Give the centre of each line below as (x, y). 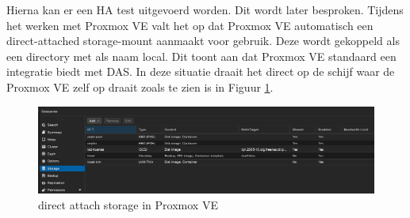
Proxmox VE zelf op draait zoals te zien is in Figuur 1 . (140, 86)
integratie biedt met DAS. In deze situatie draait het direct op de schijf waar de (201, 71)
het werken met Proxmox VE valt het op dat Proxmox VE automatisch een (190, 25)
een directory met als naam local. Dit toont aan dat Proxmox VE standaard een (201, 56)
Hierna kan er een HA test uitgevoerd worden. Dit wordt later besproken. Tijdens (205, 9)
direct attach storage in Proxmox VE (128, 204)
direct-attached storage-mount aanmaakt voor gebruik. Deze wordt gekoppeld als (203, 41)
